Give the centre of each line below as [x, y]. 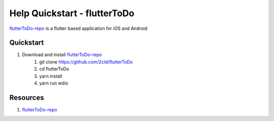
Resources [27, 97]
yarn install [51, 76]
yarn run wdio [54, 83]
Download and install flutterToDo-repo [62, 55]
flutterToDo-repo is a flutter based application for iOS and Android [78, 28]
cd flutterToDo [54, 69]
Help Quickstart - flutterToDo [72, 13]
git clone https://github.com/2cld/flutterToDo [86, 62]
